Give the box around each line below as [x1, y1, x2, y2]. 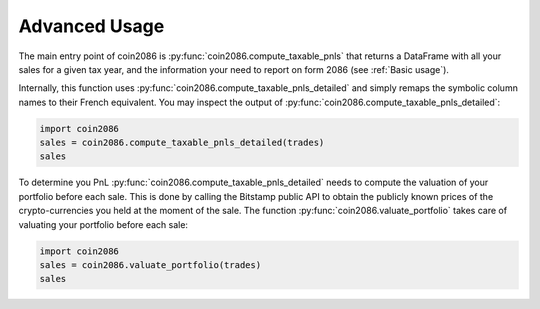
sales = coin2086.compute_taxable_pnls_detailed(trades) [39, 137, 325, 149]
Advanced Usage [18, 15, 165, 37]
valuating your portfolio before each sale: [18, 218, 189, 230]
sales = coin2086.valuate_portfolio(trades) [39, 260, 262, 271]
